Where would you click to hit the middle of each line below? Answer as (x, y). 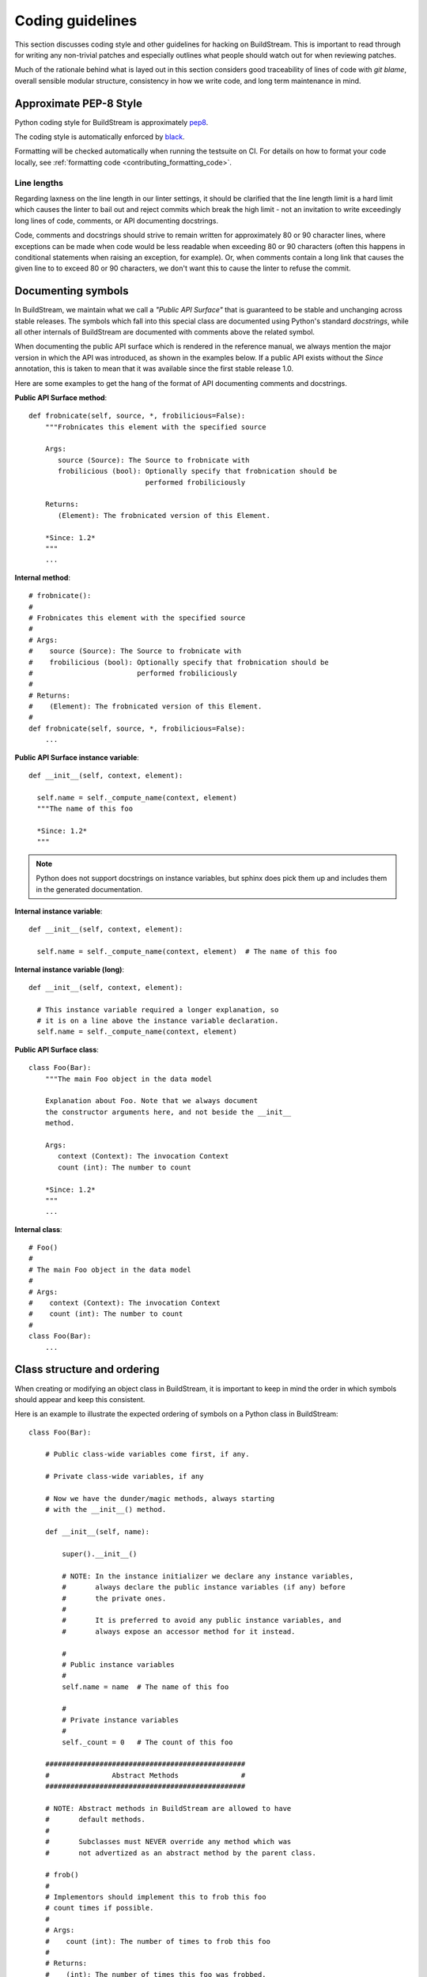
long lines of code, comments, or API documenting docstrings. (117, 221)
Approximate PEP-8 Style (78, 103)
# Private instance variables (121, 1720)
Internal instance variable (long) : (70, 970)
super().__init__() (100, 1554)
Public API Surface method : (61, 397)
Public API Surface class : (57, 1049)
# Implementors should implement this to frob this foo (155, 1897)
